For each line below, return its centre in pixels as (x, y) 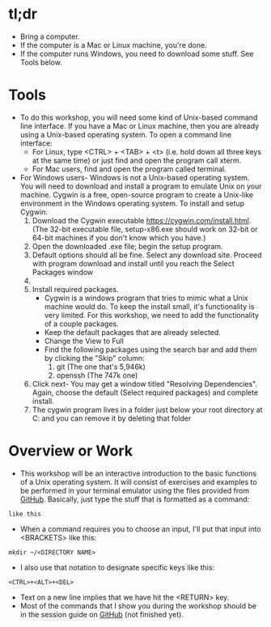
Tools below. (41, 62)
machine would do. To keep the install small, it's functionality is (149, 306)
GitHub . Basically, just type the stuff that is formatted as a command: (135, 499)
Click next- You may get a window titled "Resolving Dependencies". (145, 383)
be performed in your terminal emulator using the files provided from (134, 490)
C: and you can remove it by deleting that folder (112, 418)
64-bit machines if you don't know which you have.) (119, 237)
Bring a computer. (50, 36)
